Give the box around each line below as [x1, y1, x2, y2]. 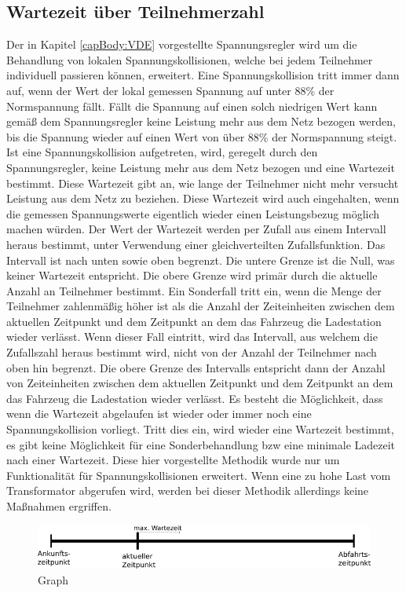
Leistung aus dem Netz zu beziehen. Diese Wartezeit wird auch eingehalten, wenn [6, 190, 400, 207]
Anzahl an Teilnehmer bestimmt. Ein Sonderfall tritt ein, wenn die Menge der [6, 282, 382, 298]
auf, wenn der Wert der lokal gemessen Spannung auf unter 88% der [6, 82, 335, 98]
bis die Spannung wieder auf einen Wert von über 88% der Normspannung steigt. [6, 128, 397, 145]
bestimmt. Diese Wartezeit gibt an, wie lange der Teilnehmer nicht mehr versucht [6, 174, 399, 191]
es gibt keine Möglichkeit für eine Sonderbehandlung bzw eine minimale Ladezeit [6, 436, 396, 452]
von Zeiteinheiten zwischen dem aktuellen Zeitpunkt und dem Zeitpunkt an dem [6, 375, 393, 391]
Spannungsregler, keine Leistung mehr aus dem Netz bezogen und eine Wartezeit [6, 159, 395, 175]
